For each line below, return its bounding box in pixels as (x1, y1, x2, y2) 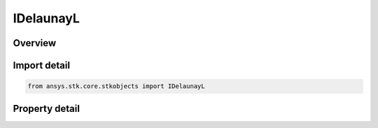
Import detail (13, 59, 70, 71)
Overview (13, 37, 57, 49)
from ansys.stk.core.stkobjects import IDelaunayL (27, 83, 206, 90)
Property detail (13, 102, 80, 115)
